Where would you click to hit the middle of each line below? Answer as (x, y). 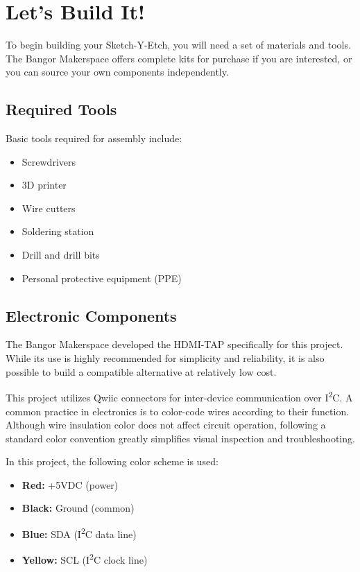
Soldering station (58, 231)
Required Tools (61, 109)
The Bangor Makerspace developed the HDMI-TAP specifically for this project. (174, 344)
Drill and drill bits (61, 255)
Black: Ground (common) (78, 508)
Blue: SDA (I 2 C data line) (79, 533)
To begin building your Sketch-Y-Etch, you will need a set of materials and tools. (178, 45)
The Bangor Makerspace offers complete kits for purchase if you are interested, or (179, 58)
